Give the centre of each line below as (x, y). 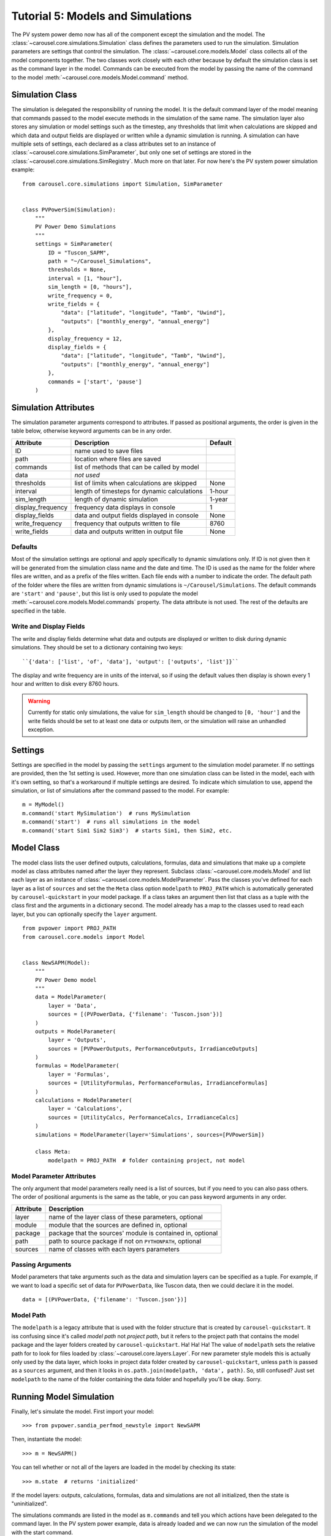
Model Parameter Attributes (54, 1176)
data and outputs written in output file (129, 531)
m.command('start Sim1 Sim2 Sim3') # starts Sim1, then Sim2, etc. (127, 830)
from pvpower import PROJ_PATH (69, 928)
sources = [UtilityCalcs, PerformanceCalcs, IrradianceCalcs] (143, 1117)
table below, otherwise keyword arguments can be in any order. (91, 431)
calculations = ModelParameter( (83, 1100)
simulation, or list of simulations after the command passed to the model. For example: (120, 791)
